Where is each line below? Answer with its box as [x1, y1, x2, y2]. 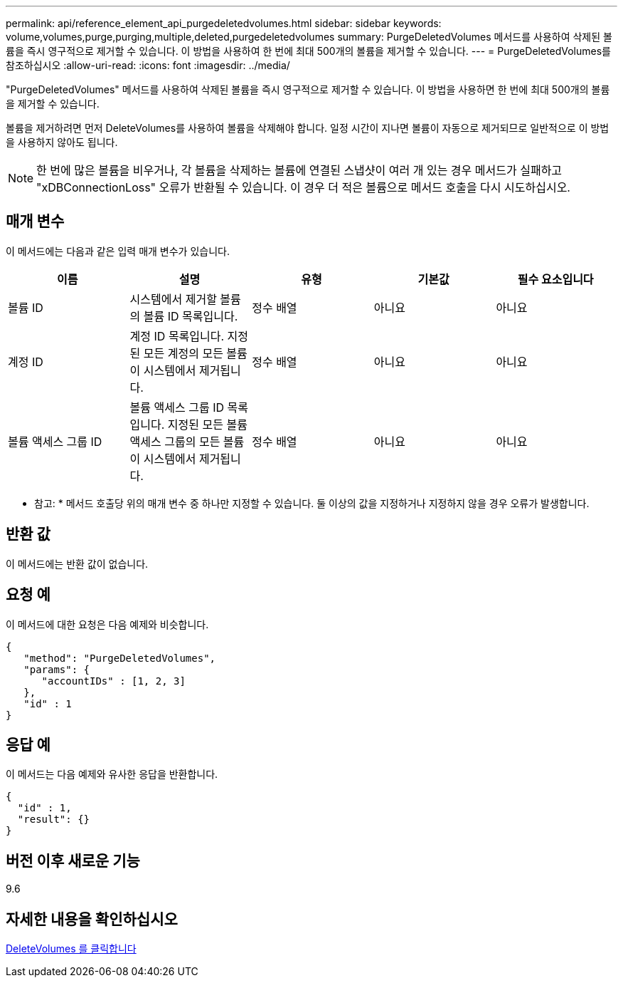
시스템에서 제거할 [129, 291, 217, 306]
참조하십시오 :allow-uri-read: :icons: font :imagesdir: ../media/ [6, 59, 290, 71]
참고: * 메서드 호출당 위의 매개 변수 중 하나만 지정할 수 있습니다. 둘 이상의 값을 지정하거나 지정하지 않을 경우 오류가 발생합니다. [34, 496, 590, 509]
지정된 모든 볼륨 [167, 417, 247, 432]
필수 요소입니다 [517, 271, 594, 286]
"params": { [23, 663, 90, 675]
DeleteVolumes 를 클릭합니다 [6, 942, 137, 955]
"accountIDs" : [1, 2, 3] [41, 675, 186, 687]
